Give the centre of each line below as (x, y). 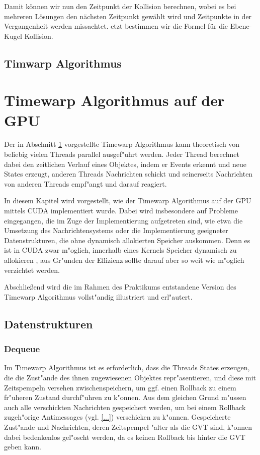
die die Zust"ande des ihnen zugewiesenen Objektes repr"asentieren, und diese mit (130, 377)
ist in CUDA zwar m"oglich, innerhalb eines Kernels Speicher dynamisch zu (120, 250)
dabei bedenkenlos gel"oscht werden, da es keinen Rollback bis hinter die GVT (125, 437)
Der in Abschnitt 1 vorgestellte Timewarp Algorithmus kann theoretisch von (122, 144)
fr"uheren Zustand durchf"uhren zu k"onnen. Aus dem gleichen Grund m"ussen (125, 397)
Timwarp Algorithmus (63, 63)
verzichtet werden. (32, 270)
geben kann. (23, 447)
